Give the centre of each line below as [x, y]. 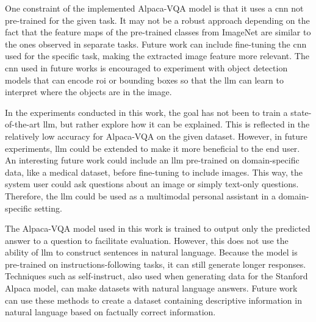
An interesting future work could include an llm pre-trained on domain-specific [152, 160]
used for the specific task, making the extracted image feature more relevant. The [157, 56]
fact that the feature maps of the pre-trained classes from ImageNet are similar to [158, 32]
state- [301, 112]
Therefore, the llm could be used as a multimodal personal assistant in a [140, 195]
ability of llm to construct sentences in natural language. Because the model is [151, 252]
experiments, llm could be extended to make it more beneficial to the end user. [153, 148]
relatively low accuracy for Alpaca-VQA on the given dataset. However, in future [156, 136]
